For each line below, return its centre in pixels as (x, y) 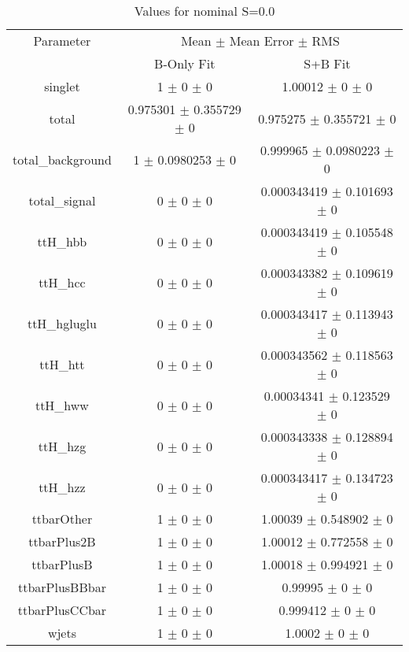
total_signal (62, 200)
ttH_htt (62, 364)
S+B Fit (327, 63)
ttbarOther (62, 519)
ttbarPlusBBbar (62, 587)
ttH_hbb (62, 241)
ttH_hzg (62, 446)
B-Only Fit (185, 63)
